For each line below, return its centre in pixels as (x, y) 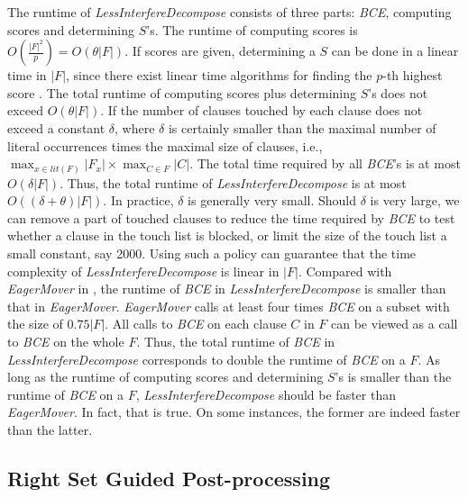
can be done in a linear (395, 51)
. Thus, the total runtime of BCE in (236, 342)
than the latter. (50, 429)
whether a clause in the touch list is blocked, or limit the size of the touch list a (227, 235)
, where (135, 127)
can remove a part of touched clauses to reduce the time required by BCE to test (231, 217)
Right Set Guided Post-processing (169, 478)
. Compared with (345, 271)
